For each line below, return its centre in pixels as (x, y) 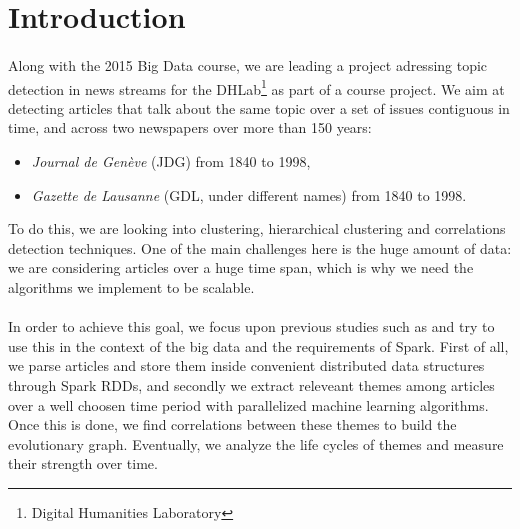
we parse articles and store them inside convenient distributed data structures (246, 365)
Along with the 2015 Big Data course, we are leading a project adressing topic (248, 64)
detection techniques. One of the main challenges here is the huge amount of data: (260, 247)
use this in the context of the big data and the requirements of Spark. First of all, (258, 345)
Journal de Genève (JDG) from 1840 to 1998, (171, 161)
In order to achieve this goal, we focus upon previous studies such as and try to (251, 326)
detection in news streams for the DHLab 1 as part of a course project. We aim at (256, 87)
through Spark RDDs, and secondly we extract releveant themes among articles (251, 384)
